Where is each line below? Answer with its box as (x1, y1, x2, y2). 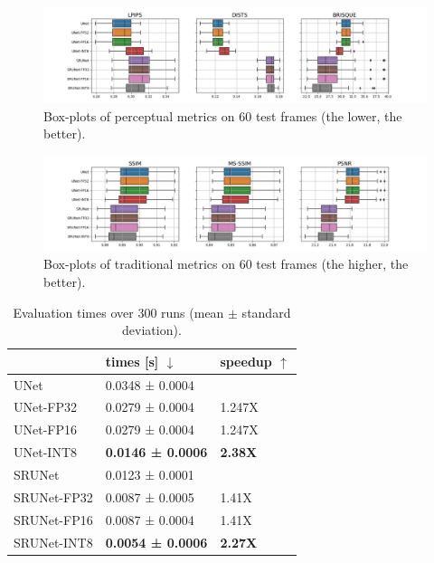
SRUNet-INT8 (14, 532, 93, 551)
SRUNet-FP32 (14, 487, 93, 506)
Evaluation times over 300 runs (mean (13, 302, 224, 321)
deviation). (122, 320, 182, 339)
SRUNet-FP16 (14, 510, 93, 529)
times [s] (105, 351, 159, 370)
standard (241, 302, 291, 321)
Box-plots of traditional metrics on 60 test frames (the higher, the (43, 254, 409, 273)
